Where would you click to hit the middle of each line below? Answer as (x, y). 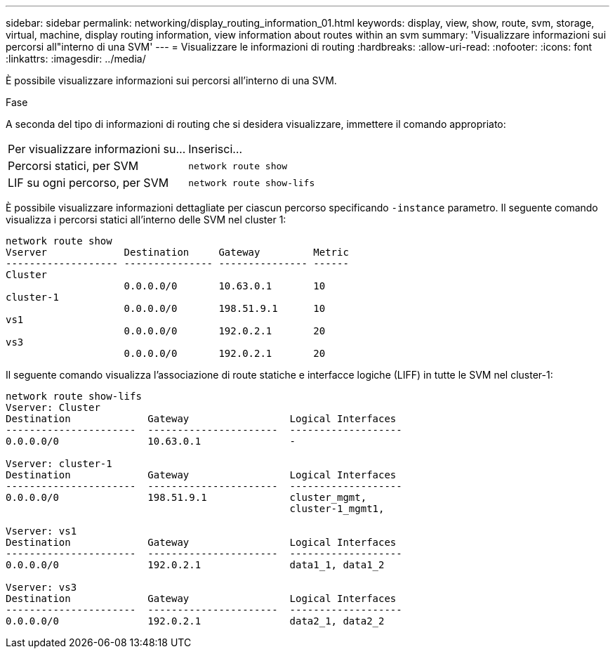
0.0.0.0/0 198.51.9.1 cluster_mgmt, (186, 497)
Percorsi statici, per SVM (73, 166)
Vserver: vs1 (41, 531)
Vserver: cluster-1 (59, 464)
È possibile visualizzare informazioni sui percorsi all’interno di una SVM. (171, 80)
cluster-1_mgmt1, (337, 509)
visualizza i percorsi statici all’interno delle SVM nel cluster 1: (146, 220)
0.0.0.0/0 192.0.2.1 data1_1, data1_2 (195, 565)
